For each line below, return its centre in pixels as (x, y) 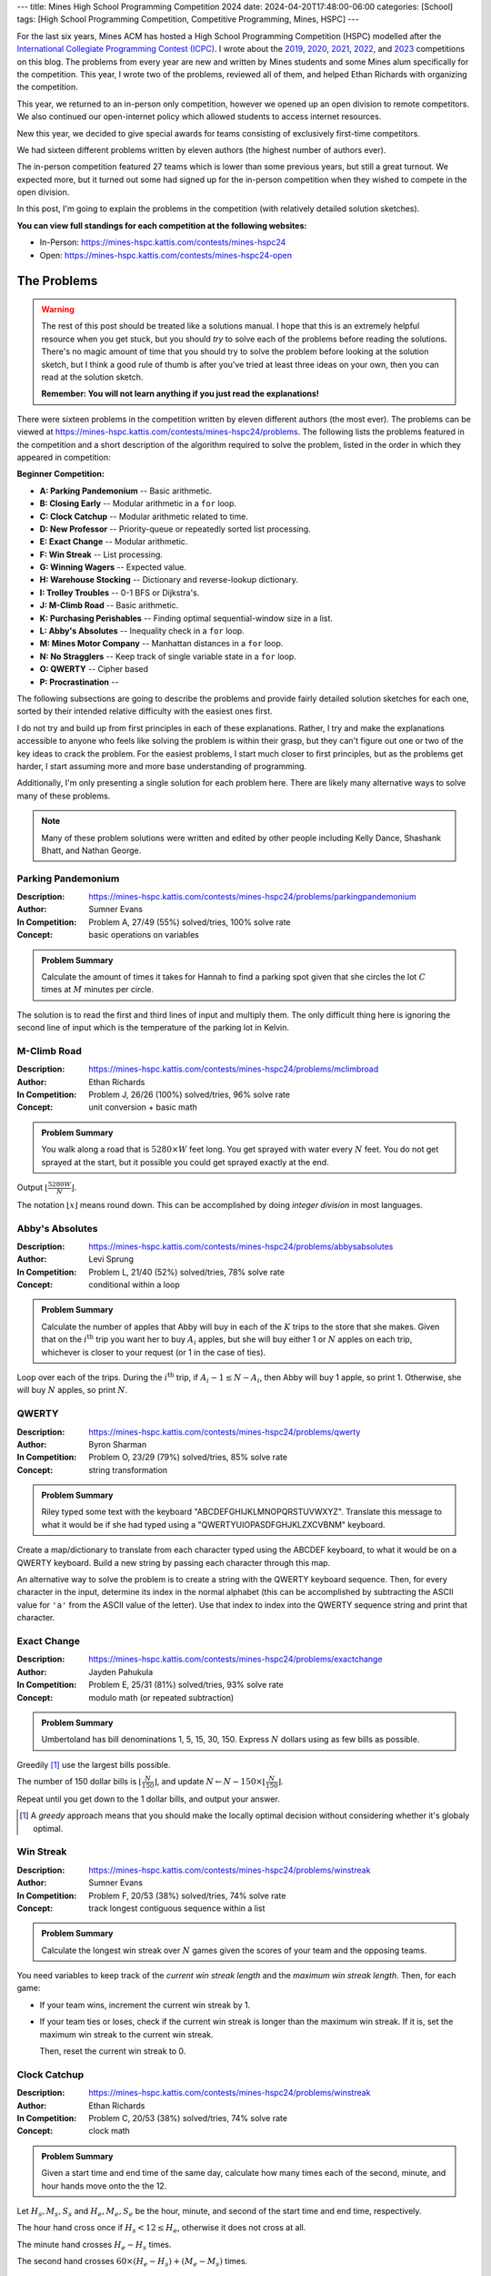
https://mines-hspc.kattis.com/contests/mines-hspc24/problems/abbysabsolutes (241, 1246)
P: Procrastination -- (79, 682)
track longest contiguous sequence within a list (177, 1908)
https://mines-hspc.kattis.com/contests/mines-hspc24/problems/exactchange (235, 1659)
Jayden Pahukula (121, 1671)
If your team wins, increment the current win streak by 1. (145, 2005)
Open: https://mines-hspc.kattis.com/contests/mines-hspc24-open (166, 255)
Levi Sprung (111, 1259)
